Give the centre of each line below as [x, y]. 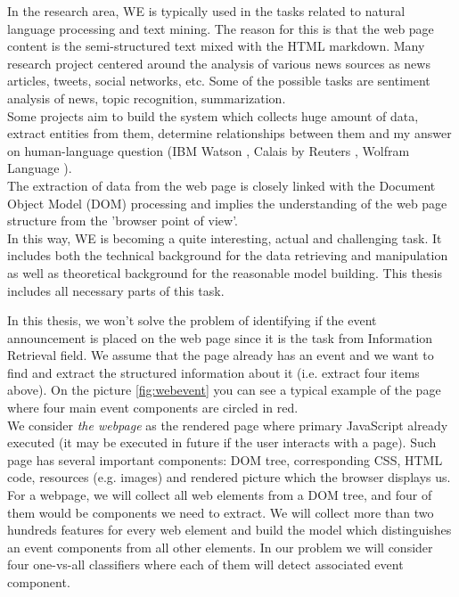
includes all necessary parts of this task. [116, 290]
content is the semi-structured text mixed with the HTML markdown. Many [216, 46]
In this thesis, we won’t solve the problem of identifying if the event [192, 320]
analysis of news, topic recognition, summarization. [147, 98]
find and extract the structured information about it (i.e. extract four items [213, 372]
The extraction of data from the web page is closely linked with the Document [221, 185]
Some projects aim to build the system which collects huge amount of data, [213, 115]
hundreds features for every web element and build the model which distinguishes [229, 530]
